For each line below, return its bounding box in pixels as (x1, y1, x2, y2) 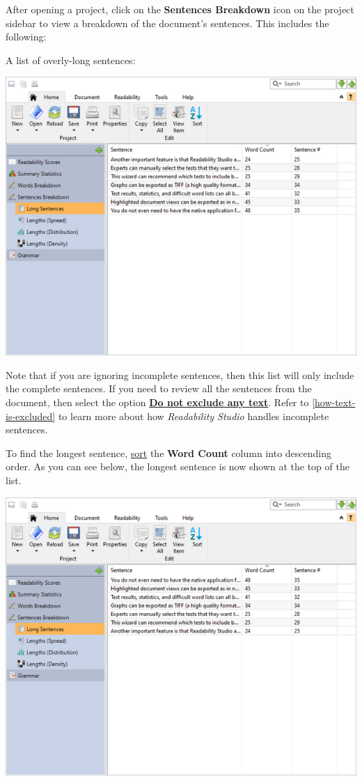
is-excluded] (6, 408, 56, 423)
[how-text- (312, 394, 356, 409)
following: (6, 29, 47, 44)
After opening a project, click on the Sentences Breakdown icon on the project (6, 2, 354, 16)
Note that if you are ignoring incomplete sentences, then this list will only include (6, 367, 354, 382)
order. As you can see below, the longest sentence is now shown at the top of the (6, 459, 349, 474)
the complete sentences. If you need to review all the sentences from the (6, 381, 312, 396)
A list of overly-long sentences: (6, 52, 136, 67)
